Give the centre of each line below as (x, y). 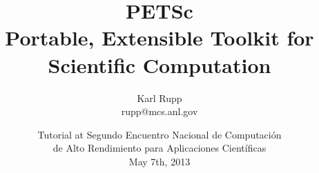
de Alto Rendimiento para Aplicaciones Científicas (159, 148)
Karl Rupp (159, 98)
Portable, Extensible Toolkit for (159, 38)
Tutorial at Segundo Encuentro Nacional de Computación (159, 134)
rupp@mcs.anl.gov (159, 111)
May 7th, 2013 (159, 161)
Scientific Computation (159, 64)
